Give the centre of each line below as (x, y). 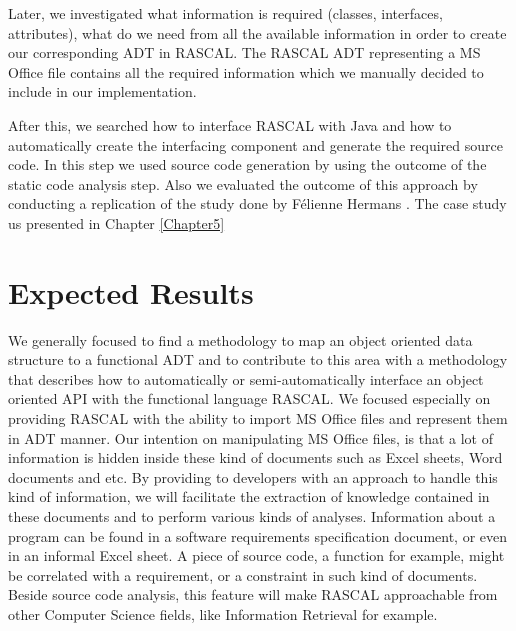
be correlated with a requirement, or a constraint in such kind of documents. (243, 574)
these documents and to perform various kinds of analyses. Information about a (252, 516)
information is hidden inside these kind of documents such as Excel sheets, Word (255, 457)
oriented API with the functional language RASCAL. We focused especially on (249, 398)
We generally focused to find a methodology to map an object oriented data (240, 339)
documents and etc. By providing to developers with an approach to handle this (253, 476)
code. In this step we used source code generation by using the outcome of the (247, 164)
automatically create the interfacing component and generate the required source (255, 144)
